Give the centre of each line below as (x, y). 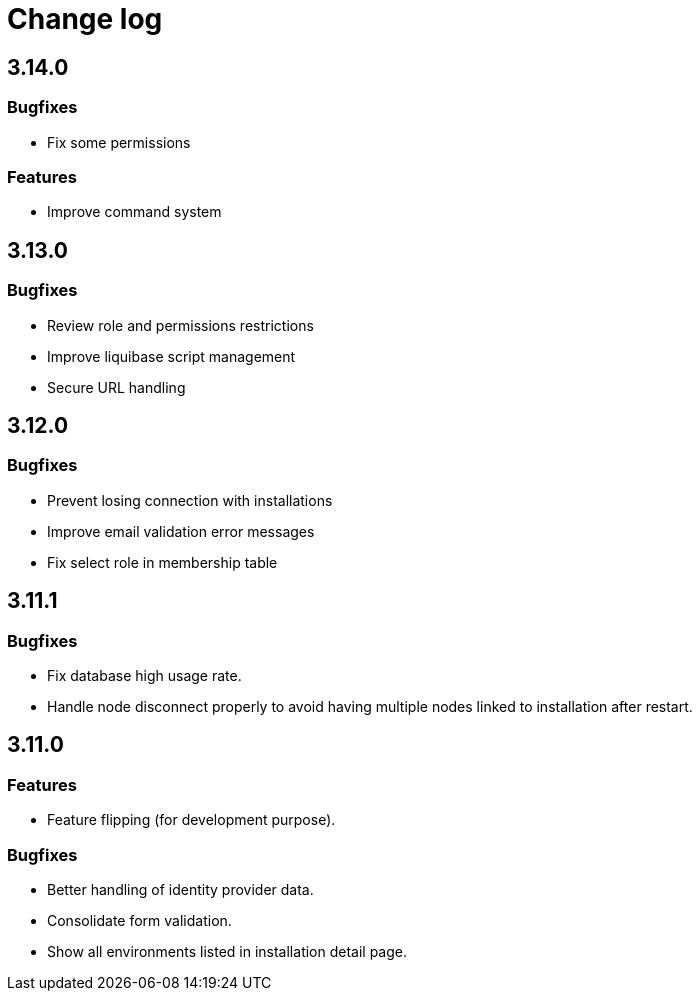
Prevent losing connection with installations (190, 500)
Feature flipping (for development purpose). (191, 820)
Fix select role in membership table (162, 562)
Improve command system (134, 212)
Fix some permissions (119, 142)
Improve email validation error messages (181, 531)
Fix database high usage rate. (144, 675)
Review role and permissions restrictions (180, 325)
